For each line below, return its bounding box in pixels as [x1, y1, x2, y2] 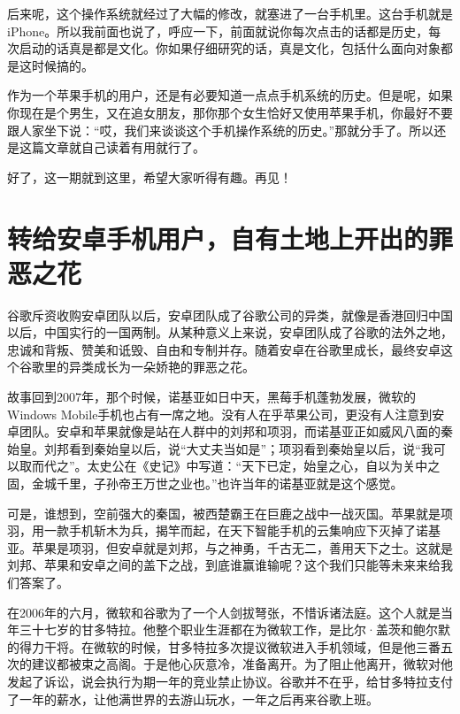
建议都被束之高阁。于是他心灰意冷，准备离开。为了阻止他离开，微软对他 [31, 655, 453, 673]
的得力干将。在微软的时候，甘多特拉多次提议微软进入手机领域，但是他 [7, 637, 416, 656]
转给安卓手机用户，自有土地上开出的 [7, 219, 429, 256]
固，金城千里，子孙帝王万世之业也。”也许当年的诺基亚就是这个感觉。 [7, 474, 403, 492]
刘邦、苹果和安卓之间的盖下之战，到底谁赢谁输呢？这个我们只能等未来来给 [7, 556, 441, 574]
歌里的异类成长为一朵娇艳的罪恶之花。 [31, 357, 255, 376]
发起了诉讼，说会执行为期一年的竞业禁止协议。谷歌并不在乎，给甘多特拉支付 [7, 672, 453, 690]
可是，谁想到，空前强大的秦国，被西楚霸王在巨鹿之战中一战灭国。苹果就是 [7, 503, 441, 522]
